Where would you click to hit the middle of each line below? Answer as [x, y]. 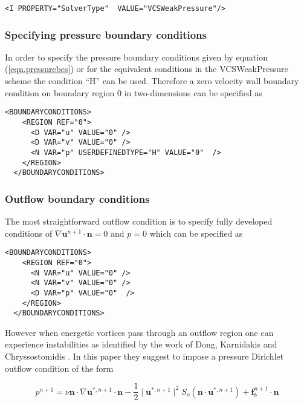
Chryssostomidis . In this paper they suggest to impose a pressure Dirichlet [144, 356]
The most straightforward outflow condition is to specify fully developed [139, 221]
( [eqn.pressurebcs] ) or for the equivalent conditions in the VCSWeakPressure [147, 69]
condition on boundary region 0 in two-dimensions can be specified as [134, 92]
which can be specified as [196, 233]
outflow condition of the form [59, 368]
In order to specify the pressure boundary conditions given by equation [136, 57]
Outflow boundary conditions [77, 198]
